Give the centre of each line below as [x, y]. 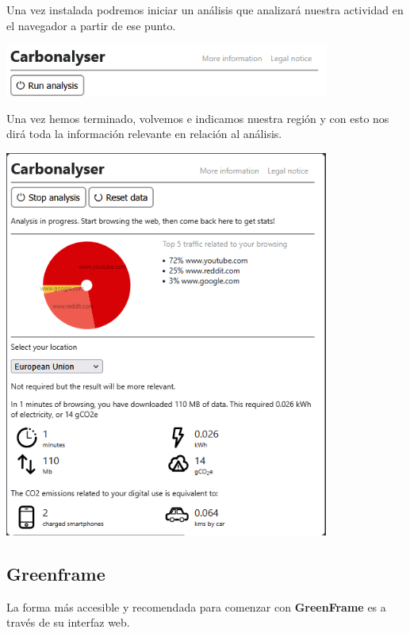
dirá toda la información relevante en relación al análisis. [144, 134]
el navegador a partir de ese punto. [91, 25]
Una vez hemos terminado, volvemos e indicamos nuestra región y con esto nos [198, 118]
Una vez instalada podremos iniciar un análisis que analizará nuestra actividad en [205, 10]
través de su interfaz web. [68, 622]
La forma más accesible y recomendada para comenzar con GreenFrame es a [196, 606]
